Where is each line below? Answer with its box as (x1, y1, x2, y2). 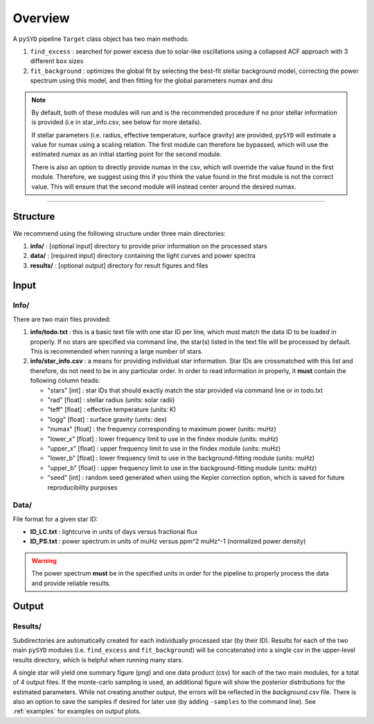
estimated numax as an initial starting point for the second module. (31, 150, 222, 159)
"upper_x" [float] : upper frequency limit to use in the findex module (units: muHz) (47, 444, 281, 452)
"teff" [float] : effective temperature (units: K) (47, 406, 177, 414)
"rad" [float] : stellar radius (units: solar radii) (47, 395, 175, 404)
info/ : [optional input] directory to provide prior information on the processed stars (30, 241, 268, 250)
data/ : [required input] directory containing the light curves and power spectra (30, 252, 256, 260)
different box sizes (30, 57, 84, 65)
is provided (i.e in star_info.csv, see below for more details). (31, 118, 202, 126)
